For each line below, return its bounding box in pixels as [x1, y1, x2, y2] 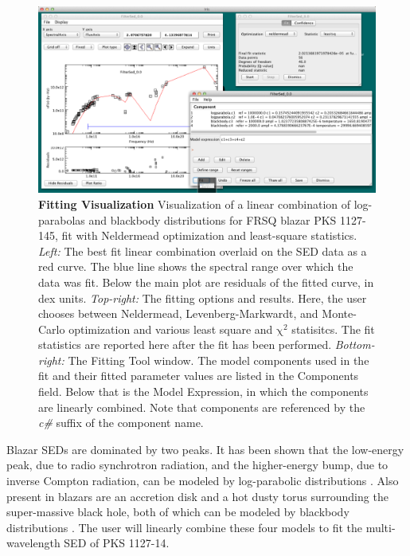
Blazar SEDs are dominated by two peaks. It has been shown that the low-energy [6, 440, 404, 457]
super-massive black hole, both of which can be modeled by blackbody [6, 503, 349, 520]
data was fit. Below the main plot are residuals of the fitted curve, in [38, 273, 374, 290]
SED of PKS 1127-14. [64, 534, 170, 551]
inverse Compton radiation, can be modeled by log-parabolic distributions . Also [6, 472, 399, 489]
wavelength [6, 534, 61, 551]
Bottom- [334, 336, 375, 353]
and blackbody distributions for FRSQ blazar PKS [88, 211, 337, 228]
